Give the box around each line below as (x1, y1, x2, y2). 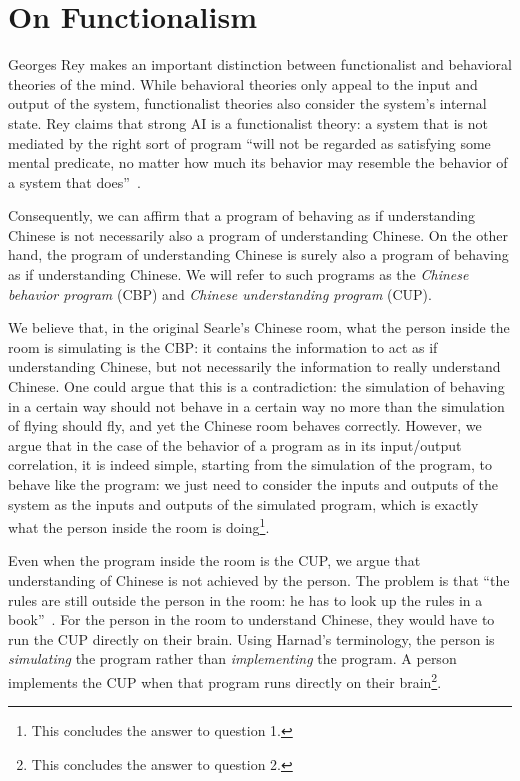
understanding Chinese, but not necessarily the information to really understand (8, 356, 501, 377)
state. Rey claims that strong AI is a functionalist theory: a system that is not (8, 112, 488, 133)
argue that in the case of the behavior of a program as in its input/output (8, 434, 462, 455)
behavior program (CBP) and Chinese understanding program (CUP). (8, 283, 432, 304)
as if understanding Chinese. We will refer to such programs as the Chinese (8, 264, 469, 285)
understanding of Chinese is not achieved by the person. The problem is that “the (8, 570, 510, 591)
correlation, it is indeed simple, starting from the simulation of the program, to (8, 454, 492, 475)
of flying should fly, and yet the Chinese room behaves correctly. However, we (8, 415, 482, 436)
